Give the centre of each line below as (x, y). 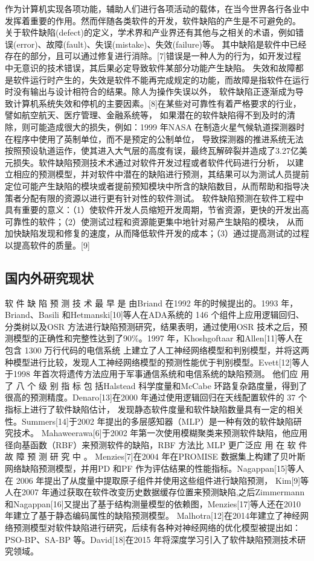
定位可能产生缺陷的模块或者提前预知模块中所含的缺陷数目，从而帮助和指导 (153, 185)
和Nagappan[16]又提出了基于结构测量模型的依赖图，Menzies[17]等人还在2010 (153, 503)
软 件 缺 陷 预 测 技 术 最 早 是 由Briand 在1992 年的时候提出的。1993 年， (152, 303)
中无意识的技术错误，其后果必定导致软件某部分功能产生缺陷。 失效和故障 (150, 67)
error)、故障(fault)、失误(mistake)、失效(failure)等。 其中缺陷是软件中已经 (162, 44)
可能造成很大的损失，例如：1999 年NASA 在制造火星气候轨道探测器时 (167, 126)
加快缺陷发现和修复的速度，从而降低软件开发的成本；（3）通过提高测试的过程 (157, 233)
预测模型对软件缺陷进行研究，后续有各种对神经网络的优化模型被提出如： (157, 527)
